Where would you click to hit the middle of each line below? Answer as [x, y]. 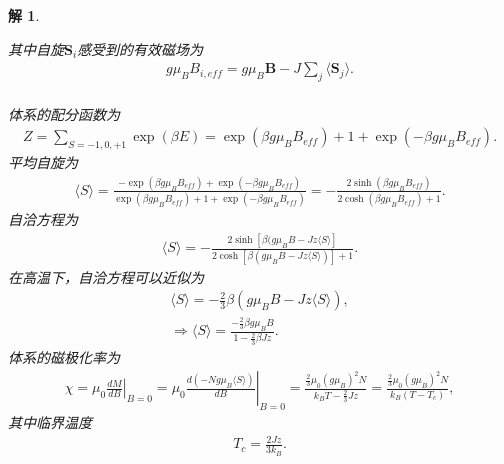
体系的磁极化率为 [64, 356]
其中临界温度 [50, 422]
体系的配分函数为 [64, 113]
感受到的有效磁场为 [140, 48]
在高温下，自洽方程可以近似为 [106, 276]
